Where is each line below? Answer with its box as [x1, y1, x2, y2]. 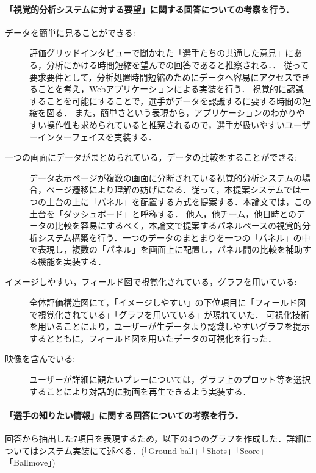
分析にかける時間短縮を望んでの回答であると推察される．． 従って [46, 58, 309, 71]
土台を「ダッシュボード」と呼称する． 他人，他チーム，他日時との [29, 207, 297, 220]
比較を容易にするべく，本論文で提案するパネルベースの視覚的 [54, 219, 303, 232]
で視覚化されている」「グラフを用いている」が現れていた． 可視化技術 [29, 308, 309, 320]
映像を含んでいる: [5, 352, 76, 365]
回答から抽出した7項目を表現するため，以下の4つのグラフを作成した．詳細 [5, 432, 304, 445]
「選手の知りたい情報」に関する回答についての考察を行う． [5, 408, 243, 421]
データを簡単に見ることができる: [5, 26, 135, 38]
